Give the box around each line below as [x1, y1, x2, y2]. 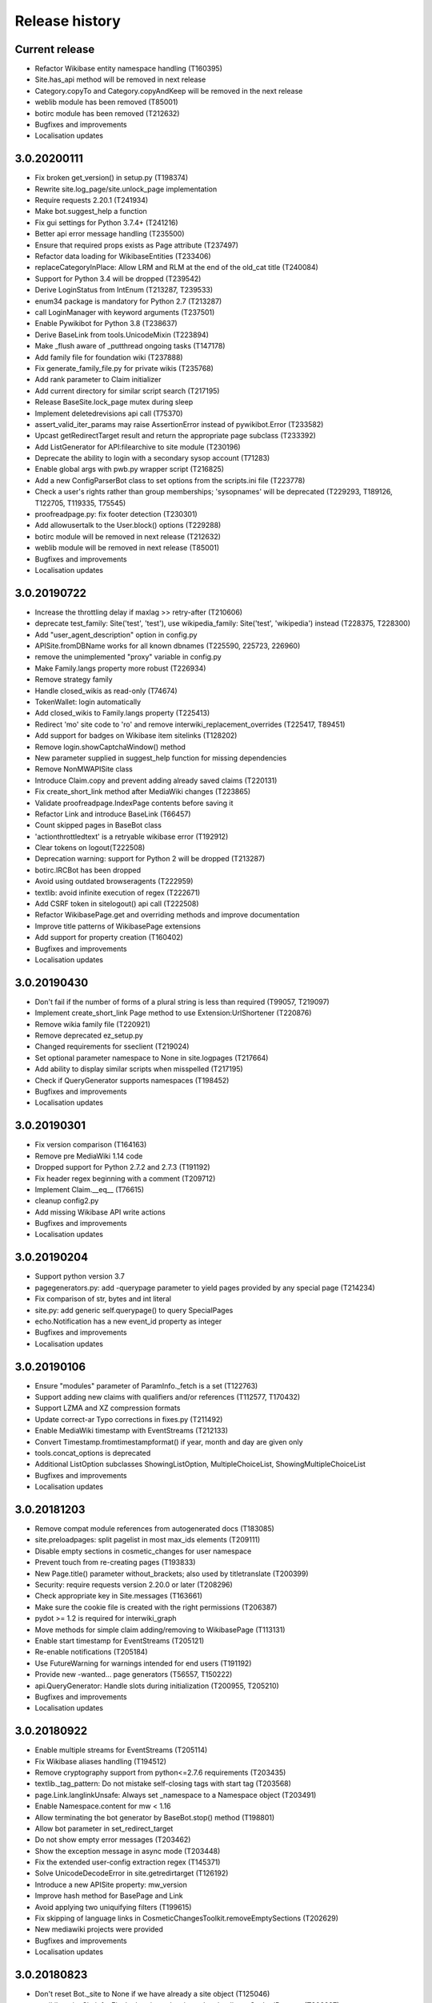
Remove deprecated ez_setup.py [34, 1030, 143, 1041]
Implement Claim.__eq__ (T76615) [34, 1184, 144, 1194]
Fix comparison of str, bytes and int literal [34, 1294, 172, 1304]
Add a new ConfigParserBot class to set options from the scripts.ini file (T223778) [34, 475, 306, 485]
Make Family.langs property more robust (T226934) [34, 663, 206, 673]
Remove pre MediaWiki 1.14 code [34, 1151, 143, 1161]
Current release [14, 42, 95, 56]
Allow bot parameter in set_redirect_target [34, 1824, 174, 1833]
